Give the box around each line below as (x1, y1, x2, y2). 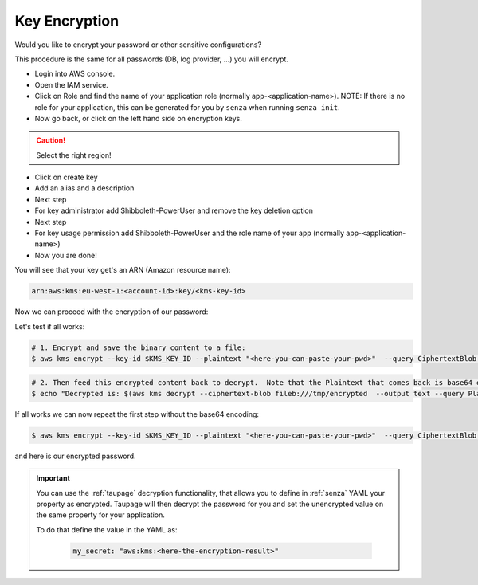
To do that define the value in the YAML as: (36, 524, 178, 534)
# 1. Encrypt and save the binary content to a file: (31, 343, 246, 352)
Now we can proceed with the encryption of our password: (14, 307, 209, 316)
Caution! (36, 135, 66, 145)
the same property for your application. (36, 510, 165, 520)
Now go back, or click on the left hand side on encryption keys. (34, 113, 243, 123)
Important (36, 473, 71, 483)
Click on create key (34, 172, 99, 183)
